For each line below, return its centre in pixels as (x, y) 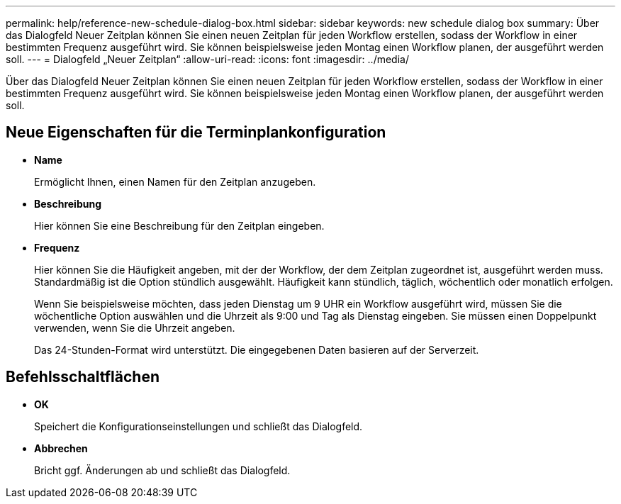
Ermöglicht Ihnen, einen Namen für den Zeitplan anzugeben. (175, 181)
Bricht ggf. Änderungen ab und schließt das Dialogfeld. (162, 470)
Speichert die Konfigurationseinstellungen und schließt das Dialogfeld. (198, 426)
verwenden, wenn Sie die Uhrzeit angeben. (135, 327)
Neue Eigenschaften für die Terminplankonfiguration (196, 133)
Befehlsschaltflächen (83, 377)
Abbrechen (61, 448)
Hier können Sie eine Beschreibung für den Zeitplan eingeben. (179, 225)
